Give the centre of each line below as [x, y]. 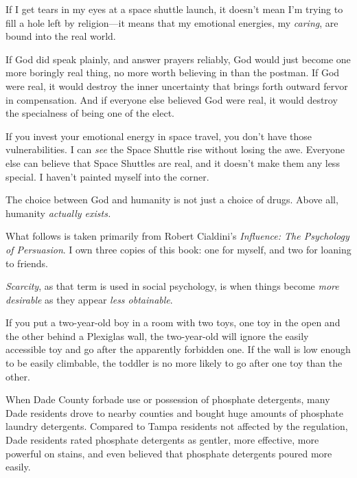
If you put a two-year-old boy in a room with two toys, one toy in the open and [173, 322]
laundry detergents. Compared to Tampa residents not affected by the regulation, [177, 426]
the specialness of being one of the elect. [90, 113]
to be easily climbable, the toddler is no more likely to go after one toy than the [174, 363]
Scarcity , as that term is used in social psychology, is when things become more [172, 286]
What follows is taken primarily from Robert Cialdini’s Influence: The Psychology [177, 236]
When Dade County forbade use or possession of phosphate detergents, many [168, 399]
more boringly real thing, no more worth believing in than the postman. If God [173, 72]
